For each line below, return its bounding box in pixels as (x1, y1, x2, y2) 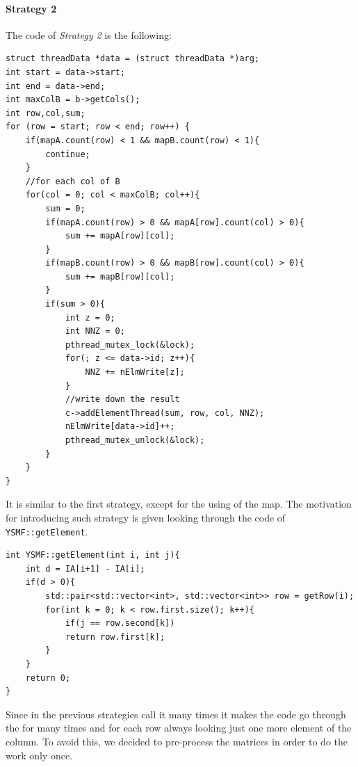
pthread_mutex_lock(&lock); (65, 339, 195, 350)
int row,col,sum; (6, 108, 86, 118)
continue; (45, 149, 90, 159)
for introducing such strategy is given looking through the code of (6, 510, 286, 524)
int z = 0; (65, 312, 115, 323)
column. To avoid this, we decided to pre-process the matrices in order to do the (6, 734, 348, 748)
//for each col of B (25, 176, 120, 186)
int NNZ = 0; (65, 326, 125, 337)
